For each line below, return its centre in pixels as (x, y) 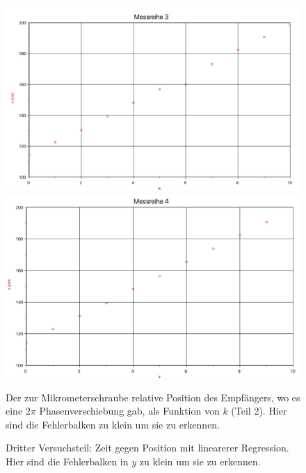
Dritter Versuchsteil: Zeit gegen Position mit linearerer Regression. (147, 448)
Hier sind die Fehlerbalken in (67, 461)
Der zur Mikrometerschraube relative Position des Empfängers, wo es (153, 397)
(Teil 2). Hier (259, 411)
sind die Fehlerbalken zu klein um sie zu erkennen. (113, 424)
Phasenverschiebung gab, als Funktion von (129, 411)
